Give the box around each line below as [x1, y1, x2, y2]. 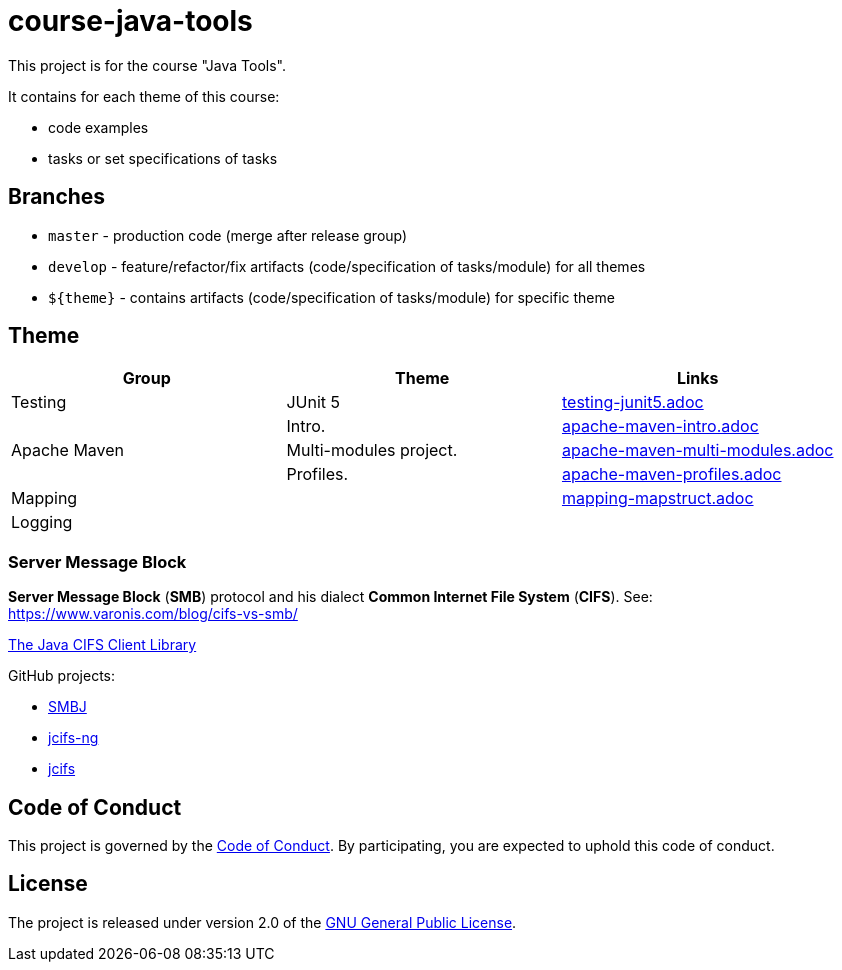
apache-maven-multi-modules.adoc [561, 440, 834, 461]
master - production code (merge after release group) [48, 226, 408, 244]
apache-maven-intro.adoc [561, 416, 759, 437]
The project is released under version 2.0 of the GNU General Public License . [8, 913, 517, 931]
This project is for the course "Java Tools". [8, 56, 286, 74]
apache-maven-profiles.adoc [561, 464, 782, 485]
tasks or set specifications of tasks [48, 149, 278, 167]
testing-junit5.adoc [561, 392, 704, 413]
